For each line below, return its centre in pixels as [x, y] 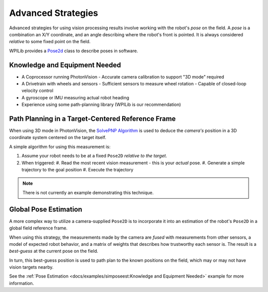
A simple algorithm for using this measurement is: [60, 146]
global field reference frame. [38, 228]
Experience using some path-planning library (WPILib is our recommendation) [101, 105]
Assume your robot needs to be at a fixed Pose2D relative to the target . [94, 156]
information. [22, 283]
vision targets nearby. [32, 267]
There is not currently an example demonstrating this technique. [88, 192]
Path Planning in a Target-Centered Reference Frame [93, 119]
